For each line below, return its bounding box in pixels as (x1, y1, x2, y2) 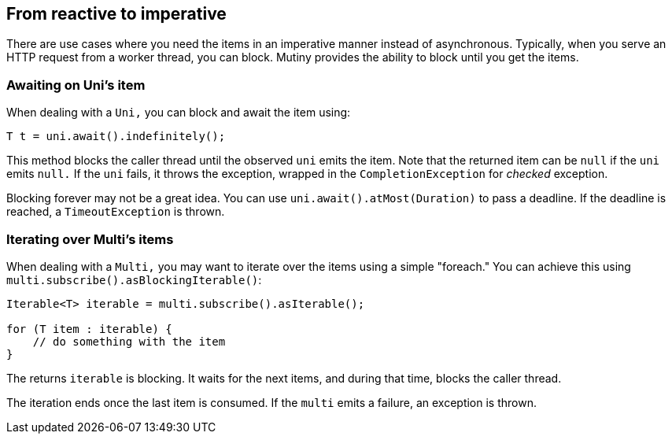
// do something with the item (32, 335, 226, 348)
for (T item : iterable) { (6, 322, 172, 335)
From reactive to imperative (6, 4, 227, 24)
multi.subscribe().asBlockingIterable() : (6, 272, 262, 287)
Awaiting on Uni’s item (6, 76, 146, 93)
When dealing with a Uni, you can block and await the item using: (6, 105, 351, 120)
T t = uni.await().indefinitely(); (6, 130, 226, 143)
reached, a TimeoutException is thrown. (6, 205, 225, 219)
